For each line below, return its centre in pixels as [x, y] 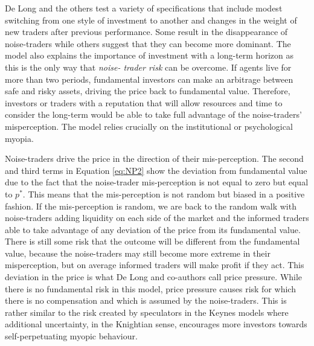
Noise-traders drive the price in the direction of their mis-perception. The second [154, 159]
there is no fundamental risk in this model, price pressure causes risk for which [150, 288]
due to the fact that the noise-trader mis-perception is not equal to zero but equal [157, 182]
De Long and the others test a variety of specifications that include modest [144, 8]
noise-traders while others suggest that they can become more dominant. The [148, 43]
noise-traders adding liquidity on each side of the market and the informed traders [157, 218]
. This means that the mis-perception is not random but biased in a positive [164, 194]
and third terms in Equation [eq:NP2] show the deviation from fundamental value [156, 170]
